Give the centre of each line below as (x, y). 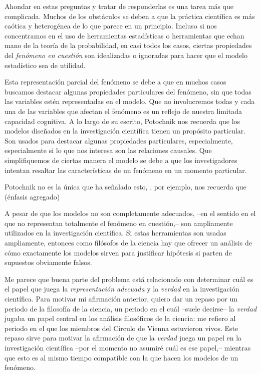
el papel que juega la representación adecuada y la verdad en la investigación (122, 289)
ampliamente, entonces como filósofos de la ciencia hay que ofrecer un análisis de (128, 243)
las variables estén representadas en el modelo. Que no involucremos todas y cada (130, 101)
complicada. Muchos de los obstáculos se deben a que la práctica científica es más (130, 16)
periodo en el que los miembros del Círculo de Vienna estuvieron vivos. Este (121, 328)
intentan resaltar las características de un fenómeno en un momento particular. (126, 170)
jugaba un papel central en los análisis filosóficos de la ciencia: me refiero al (120, 318)
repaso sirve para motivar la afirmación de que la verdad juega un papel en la (123, 338)
